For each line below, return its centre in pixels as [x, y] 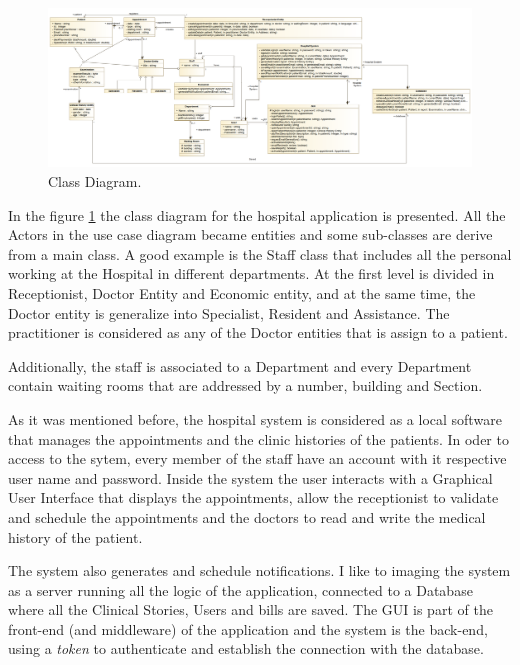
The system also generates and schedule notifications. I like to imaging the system [259, 570]
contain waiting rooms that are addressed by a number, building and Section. [245, 385]
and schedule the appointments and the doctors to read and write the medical [247, 516]
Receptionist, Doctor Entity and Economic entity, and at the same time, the [242, 292]
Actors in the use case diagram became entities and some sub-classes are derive [250, 234]
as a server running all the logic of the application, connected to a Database [240, 589]
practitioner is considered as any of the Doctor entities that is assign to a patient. [258, 332]
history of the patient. [75, 536]
